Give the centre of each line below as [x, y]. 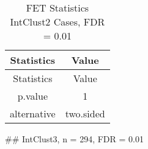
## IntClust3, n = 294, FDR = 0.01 [74, 139]
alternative [33, 113]
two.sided [85, 113]
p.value [33, 96]
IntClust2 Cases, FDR [57, 22]
